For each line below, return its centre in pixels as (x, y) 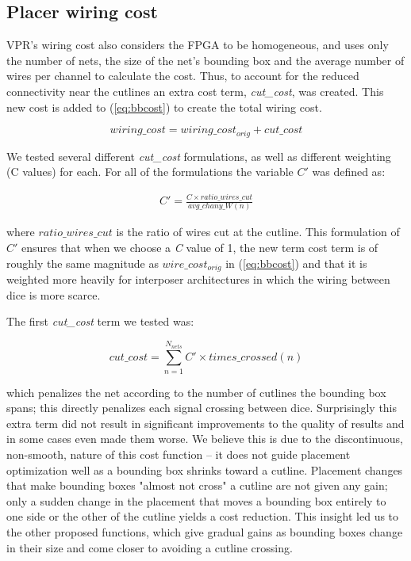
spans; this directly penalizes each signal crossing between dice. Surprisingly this (202, 408)
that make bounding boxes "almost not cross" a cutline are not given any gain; (197, 485)
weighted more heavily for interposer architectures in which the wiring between (198, 279)
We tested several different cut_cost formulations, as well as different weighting (199, 156)
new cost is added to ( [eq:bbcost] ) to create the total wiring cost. (164, 107)
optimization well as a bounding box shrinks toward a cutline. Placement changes (205, 469)
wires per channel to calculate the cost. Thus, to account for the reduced (183, 76)
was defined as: (349, 172)
